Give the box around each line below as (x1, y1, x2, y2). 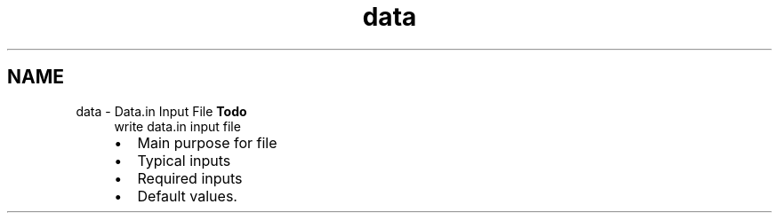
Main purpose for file (137, 133, 277, 152)
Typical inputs (137, 151, 231, 169)
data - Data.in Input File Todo (76, 103, 247, 119)
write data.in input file (114, 118, 241, 134)
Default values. (137, 186, 237, 205)
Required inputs (137, 169, 243, 187)
